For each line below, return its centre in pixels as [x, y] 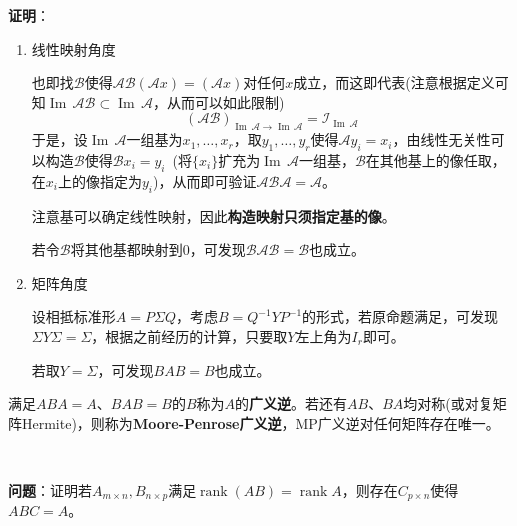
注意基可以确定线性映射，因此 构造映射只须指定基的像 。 [213, 215]
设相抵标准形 [73, 316]
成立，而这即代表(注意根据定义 [394, 82]
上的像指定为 [99, 180]
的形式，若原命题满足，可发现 [400, 316]
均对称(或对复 [448, 403]
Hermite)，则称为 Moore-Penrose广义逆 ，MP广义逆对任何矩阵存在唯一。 [260, 422]
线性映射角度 [73, 48]
